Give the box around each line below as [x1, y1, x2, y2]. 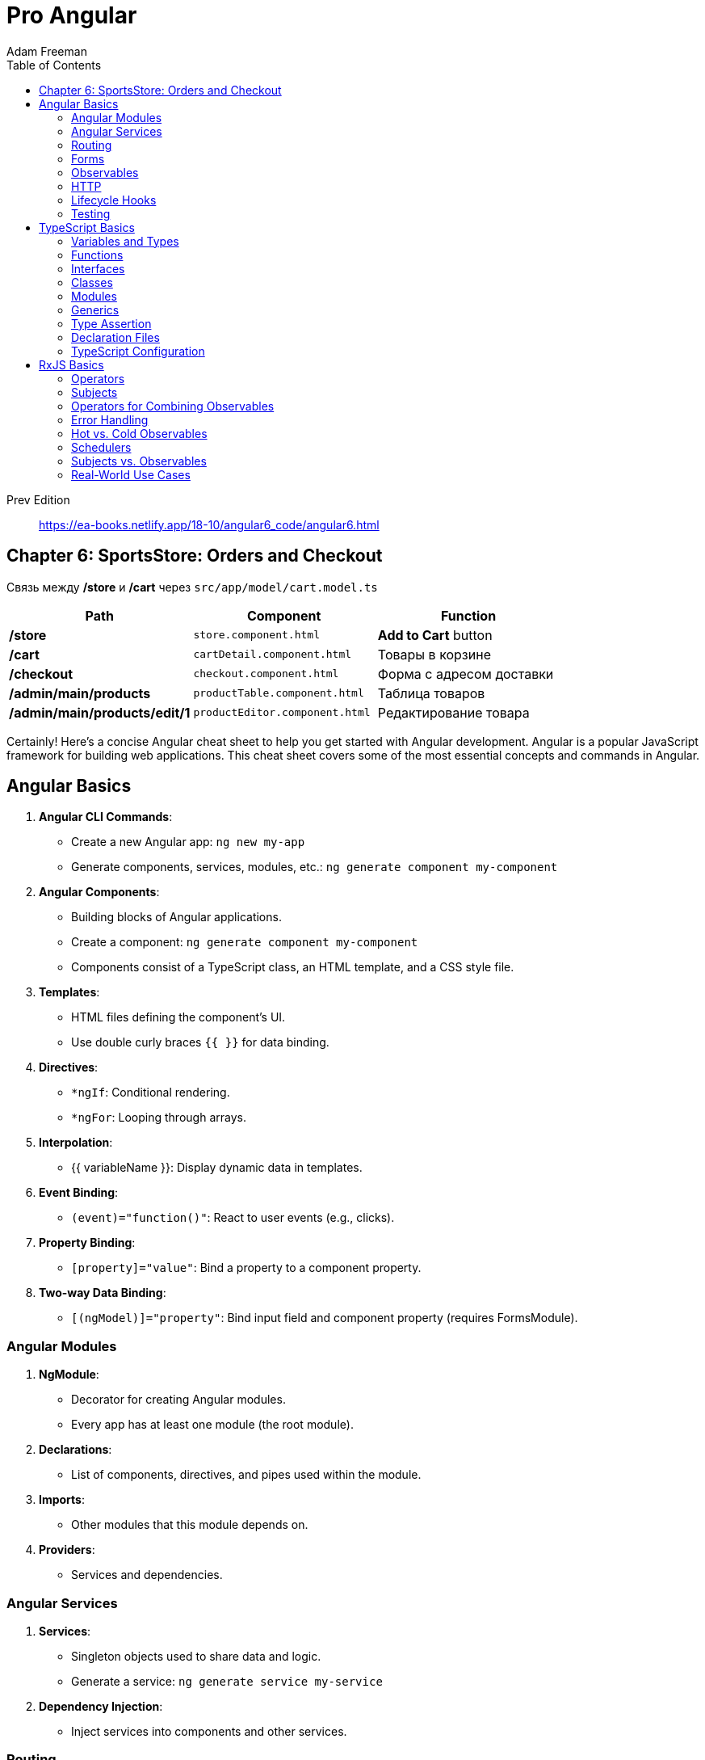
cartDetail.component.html [193, 648, 352, 661]
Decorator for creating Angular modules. [71, 1392, 286, 1407]
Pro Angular [6, 2, 137, 29]
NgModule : [39, 1367, 99, 1382]
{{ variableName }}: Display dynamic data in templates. [71, 1160, 363, 1175]
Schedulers [71, 440, 132, 454]
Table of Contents [6, 57, 102, 72]
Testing [71, 206, 111, 221]
